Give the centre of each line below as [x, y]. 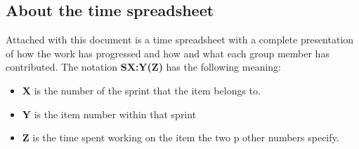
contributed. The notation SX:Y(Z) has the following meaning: [143, 67]
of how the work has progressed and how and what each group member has [168, 53]
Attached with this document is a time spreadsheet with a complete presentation [180, 40]
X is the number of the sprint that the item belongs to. [141, 90]
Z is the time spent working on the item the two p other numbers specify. [181, 137]
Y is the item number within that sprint [109, 114]
